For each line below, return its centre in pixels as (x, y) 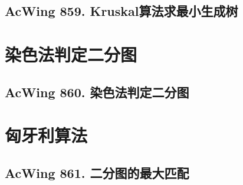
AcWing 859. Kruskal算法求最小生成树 (121, 11)
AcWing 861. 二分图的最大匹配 (97, 172)
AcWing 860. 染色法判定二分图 (97, 92)
